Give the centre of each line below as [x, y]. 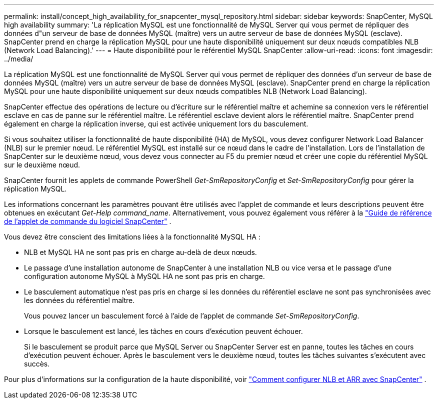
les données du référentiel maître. [79, 300]
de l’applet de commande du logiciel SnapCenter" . [88, 221]
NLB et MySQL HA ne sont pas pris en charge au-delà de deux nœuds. [140, 252]
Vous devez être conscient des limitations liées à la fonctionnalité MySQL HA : [132, 237]
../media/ [19, 59]
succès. [37, 364]
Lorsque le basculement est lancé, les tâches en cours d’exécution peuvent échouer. [163, 331]
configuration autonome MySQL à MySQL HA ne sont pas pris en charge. [144, 276]
